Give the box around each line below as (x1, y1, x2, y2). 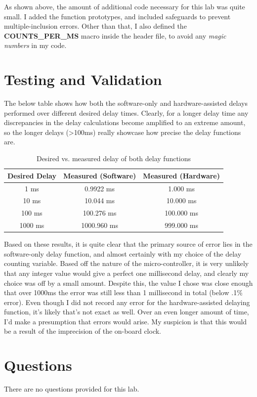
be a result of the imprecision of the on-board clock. (4, 326, 161, 336)
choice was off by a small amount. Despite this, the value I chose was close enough (4, 277, 253, 288)
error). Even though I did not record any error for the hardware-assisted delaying (4, 297, 250, 307)
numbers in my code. (4, 40, 67, 50)
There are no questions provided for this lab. (4, 384, 139, 394)
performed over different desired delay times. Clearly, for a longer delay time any (4, 107, 249, 118)
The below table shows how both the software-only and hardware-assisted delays (4, 98, 248, 108)
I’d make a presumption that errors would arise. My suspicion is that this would (4, 316, 247, 326)
